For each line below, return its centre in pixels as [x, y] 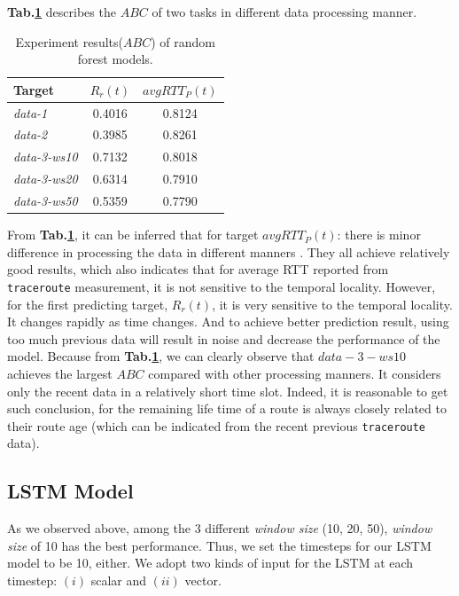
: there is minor [379, 235]
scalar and [119, 580]
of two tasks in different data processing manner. [284, 12]
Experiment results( [69, 41]
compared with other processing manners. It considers [295, 373]
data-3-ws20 [46, 179]
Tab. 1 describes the [62, 12]
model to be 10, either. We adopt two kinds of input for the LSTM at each [210, 563]
